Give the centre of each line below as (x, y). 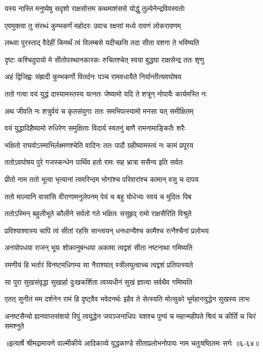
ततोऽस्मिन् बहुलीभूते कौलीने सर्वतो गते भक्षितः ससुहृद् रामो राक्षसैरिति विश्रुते (98, 213)
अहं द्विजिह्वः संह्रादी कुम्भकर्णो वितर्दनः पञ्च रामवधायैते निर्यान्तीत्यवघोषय (93, 77)
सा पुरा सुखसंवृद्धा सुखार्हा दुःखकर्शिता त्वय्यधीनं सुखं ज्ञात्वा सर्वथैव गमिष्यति (98, 282)
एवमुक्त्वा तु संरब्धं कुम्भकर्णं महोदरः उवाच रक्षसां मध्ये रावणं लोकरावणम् (93, 25)
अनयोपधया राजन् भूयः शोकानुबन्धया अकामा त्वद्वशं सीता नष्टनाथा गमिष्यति (99, 247)
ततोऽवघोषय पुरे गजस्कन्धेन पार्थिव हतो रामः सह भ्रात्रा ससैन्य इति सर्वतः (94, 162)
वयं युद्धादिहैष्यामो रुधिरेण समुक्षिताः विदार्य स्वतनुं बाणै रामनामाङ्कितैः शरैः (95, 128)
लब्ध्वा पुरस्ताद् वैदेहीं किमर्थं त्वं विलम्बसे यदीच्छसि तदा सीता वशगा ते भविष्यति (102, 42)
